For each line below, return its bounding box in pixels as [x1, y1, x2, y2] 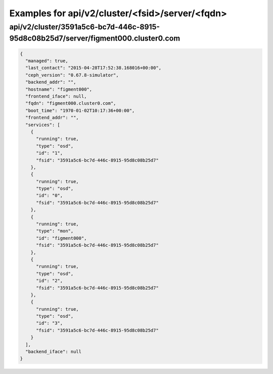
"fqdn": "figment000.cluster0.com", [25, 100, 116, 106]
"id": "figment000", [36, 235, 87, 241]
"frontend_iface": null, [25, 93, 87, 99]
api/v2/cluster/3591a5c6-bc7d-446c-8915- [9, 22, 160, 31]
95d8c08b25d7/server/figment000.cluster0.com [9, 33, 180, 43]
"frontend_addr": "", [25, 115, 79, 121]
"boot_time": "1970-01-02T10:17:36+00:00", [25, 107, 135, 114]
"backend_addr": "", [25, 79, 76, 85]
